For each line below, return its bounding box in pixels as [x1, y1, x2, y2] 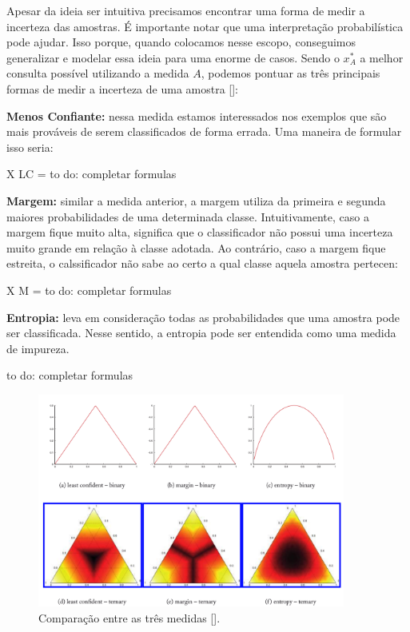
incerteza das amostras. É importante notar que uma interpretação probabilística [6, 18, 404, 34]
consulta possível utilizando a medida [6, 65, 189, 81]
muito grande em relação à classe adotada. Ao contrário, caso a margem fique [6, 239, 386, 256]
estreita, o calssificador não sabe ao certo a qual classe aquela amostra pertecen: [6, 255, 398, 272]
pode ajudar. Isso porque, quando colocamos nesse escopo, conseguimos [6, 34, 356, 50]
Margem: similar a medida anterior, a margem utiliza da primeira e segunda [6, 192, 386, 209]
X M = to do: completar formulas [6, 281, 172, 298]
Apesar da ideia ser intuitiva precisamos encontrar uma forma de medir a [6, 2, 365, 18]
